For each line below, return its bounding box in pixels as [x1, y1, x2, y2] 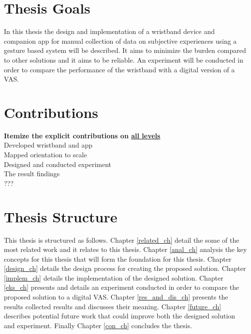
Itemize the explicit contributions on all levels [4, 130, 161, 140]
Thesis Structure [4, 206, 118, 226]
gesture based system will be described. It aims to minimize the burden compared [4, 45, 246, 55]
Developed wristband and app [4, 140, 93, 150]
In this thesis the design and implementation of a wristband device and [4, 26, 215, 36]
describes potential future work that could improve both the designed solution [4, 311, 236, 321]
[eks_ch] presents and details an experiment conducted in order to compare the [4, 282, 239, 292]
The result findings [4, 168, 60, 179]
